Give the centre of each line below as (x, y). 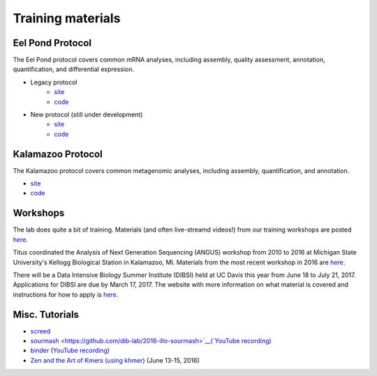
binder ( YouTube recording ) (70, 351)
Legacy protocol (54, 82)
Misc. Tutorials (46, 314)
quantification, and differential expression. (74, 69)
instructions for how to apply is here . (66, 294)
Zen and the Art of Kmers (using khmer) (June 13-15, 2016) (115, 360)
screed (40, 331)
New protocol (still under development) (87, 114)
